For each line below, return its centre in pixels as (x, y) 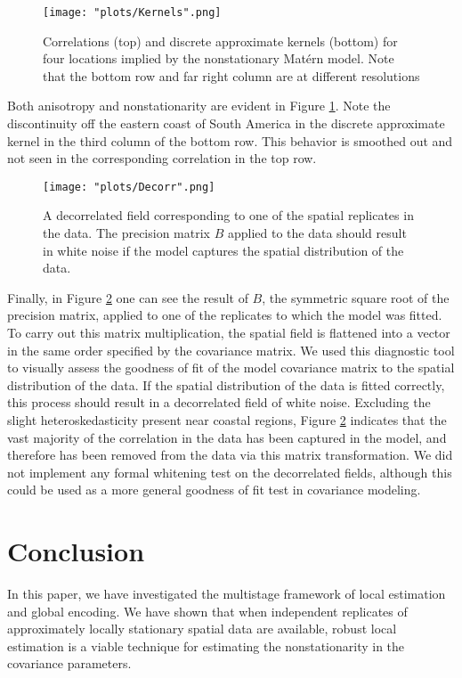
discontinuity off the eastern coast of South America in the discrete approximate (226, 123)
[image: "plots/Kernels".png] (132, 12)
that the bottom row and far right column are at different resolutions (231, 75)
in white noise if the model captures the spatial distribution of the (223, 250)
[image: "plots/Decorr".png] (129, 187)
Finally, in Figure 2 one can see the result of (128, 297)
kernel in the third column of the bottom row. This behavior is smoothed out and (230, 140)
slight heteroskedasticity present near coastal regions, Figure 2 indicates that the (227, 420)
